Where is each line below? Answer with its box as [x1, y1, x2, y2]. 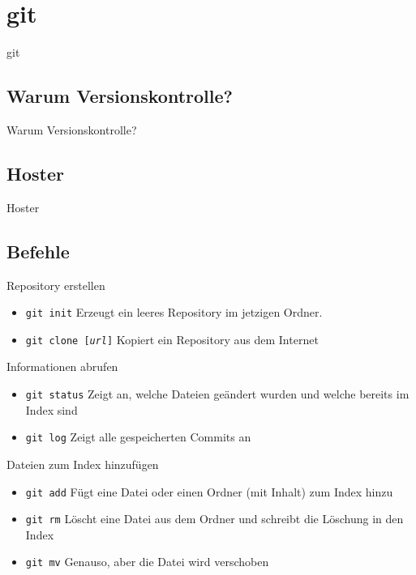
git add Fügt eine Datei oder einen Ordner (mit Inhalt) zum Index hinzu [25, 483, 393, 500]
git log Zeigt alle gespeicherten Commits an [25, 428, 251, 445]
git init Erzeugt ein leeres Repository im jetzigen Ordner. [25, 304, 323, 321]
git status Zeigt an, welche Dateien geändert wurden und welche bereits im [25, 385, 410, 402]
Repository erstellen [6, 276, 105, 293]
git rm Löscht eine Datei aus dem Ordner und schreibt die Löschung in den [25, 510, 404, 527]
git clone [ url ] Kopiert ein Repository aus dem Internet [25, 330, 319, 347]
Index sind [25, 401, 78, 418]
